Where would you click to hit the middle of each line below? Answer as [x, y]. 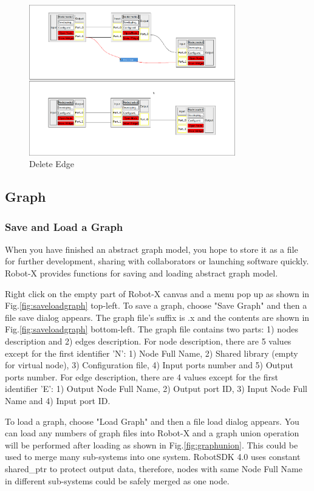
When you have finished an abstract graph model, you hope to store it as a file [152, 249]
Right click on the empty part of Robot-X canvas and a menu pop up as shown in [157, 293]
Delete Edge [52, 164]
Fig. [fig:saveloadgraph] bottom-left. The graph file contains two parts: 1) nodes [152, 329]
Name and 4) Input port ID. [58, 400]
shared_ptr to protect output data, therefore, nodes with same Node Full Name [154, 468]
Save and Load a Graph [64, 226]
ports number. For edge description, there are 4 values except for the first [142, 376]
